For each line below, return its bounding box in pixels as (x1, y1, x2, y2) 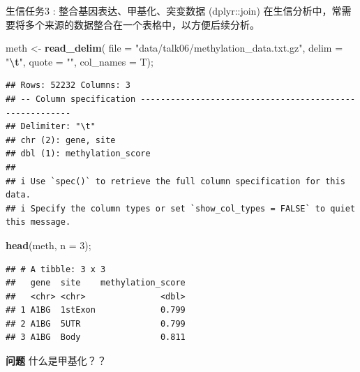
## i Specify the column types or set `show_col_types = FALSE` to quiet (6, 203, 356, 214)
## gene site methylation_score (6, 278, 186, 288)
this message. (6, 217, 71, 228)
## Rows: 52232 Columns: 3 (6, 80, 130, 91)
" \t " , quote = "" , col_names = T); (6, 54, 153, 68)
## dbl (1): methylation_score (6, 149, 151, 159)
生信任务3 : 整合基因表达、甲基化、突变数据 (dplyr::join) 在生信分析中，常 (6, 3, 342, 17)
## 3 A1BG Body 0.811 (6, 332, 186, 343)
